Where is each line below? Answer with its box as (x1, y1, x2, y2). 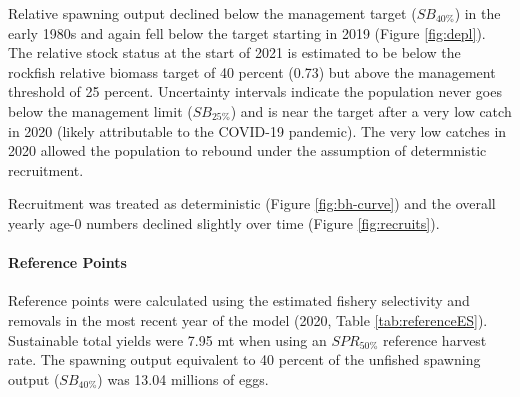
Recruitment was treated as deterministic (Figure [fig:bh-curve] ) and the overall (8, 193, 496, 214)
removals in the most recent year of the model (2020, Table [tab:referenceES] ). (8, 309, 488, 330)
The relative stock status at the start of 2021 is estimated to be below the (8, 42, 461, 63)
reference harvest (383, 329, 487, 350)
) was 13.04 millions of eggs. (97, 368, 269, 389)
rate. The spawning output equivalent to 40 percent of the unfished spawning (8, 349, 481, 370)
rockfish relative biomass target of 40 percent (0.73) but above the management (8, 61, 496, 82)
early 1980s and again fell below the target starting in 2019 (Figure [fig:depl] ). (8, 22, 486, 43)
